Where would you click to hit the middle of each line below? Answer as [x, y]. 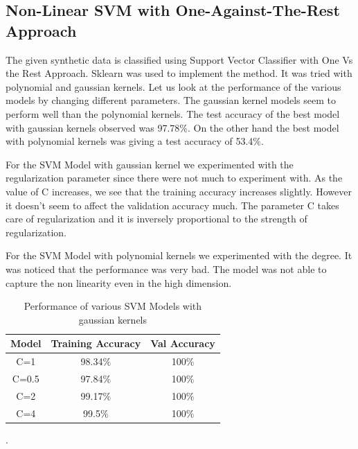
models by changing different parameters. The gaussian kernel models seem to [171, 100]
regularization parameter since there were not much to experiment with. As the [174, 178]
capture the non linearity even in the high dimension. [119, 282]
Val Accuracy [183, 343]
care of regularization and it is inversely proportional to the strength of [156, 219]
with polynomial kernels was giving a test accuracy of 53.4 [129, 141]
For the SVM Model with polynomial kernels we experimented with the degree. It [179, 255]
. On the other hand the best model [263, 127]
